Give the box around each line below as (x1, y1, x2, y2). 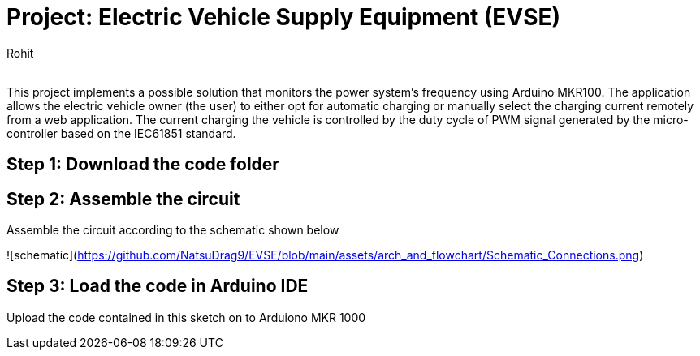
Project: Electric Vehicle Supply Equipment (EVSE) (6, 3, 561, 31)
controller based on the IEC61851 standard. (6, 126, 236, 140)
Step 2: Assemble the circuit (6, 188, 240, 209)
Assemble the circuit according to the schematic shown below (6, 223, 339, 238)
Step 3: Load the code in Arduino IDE (6, 276, 309, 297)
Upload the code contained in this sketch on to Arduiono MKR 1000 (6, 310, 366, 324)
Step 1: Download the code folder (6, 154, 279, 175)
